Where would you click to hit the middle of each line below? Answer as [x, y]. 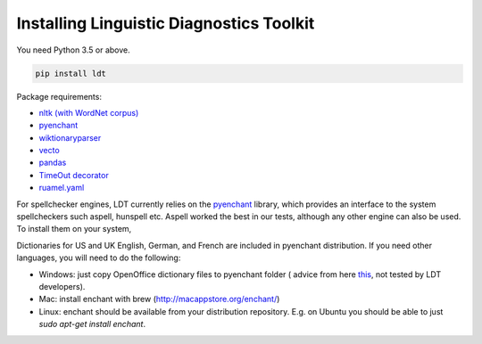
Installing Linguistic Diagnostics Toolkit [166, 23]
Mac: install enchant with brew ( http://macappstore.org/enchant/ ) [159, 299]
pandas [53, 163]
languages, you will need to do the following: [99, 258]
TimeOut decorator [74, 175]
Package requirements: [59, 96]
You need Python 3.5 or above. [73, 50]
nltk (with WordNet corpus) [89, 112]
